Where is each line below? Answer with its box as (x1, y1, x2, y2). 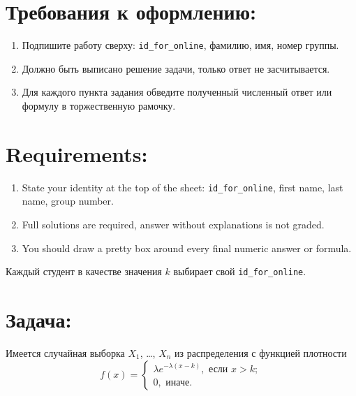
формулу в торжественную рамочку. (22, 98, 176, 112)
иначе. (165, 377, 193, 388)
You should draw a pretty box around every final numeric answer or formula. (22, 240, 352, 255)
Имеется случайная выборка (6, 345, 125, 360)
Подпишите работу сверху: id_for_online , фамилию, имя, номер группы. (22, 38, 339, 52)
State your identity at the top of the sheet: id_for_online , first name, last (22, 179, 343, 194)
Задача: (6, 305, 72, 333)
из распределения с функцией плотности (175, 345, 347, 360)
